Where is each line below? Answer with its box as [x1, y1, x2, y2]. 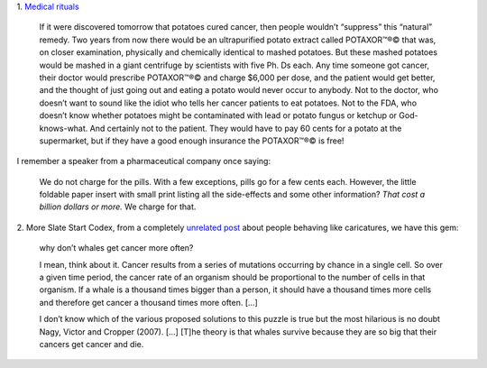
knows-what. [39, 123, 88, 133]
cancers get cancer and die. [39, 338, 144, 349]
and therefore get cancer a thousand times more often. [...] [39, 297, 259, 308]
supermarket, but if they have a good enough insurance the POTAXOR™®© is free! [39, 135, 345, 146]
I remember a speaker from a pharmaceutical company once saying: [16, 156, 271, 167]
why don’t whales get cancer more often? [39, 243, 194, 253]
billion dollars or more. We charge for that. [39, 201, 197, 212]
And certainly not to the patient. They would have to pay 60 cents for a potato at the [89, 123, 402, 133]
